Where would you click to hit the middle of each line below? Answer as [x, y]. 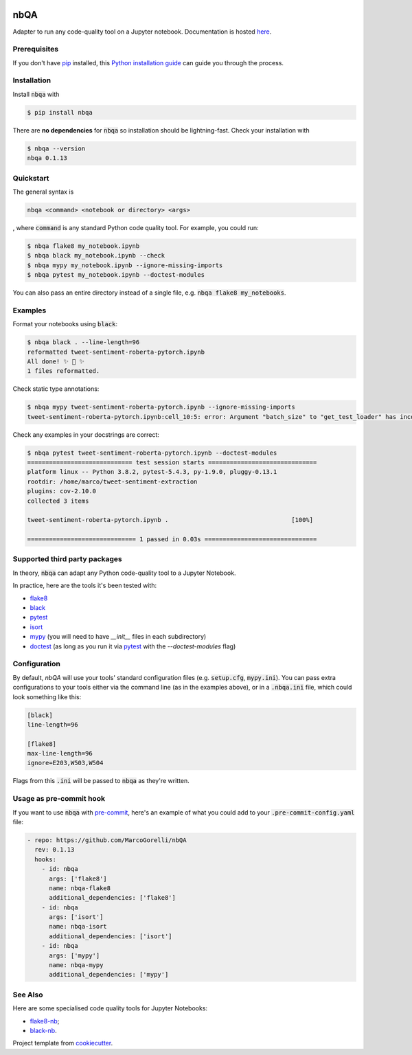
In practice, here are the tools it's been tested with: [85, 586]
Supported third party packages [68, 559]
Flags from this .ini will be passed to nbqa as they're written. [101, 781]
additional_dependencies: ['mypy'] [109, 975]
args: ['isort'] [76, 917]
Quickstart [31, 178]
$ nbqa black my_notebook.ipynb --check [96, 256]
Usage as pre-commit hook [59, 799]
